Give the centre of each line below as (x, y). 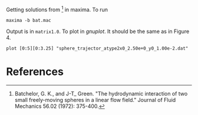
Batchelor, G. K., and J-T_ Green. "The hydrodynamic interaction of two (101, 93)
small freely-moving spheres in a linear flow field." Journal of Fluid (95, 100)
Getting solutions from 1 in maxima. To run (57, 9)
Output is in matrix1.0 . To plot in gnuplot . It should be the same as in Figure (98, 31)
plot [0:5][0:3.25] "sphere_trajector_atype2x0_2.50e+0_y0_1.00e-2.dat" (97, 48)
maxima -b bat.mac (29, 20)
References (35, 72)
